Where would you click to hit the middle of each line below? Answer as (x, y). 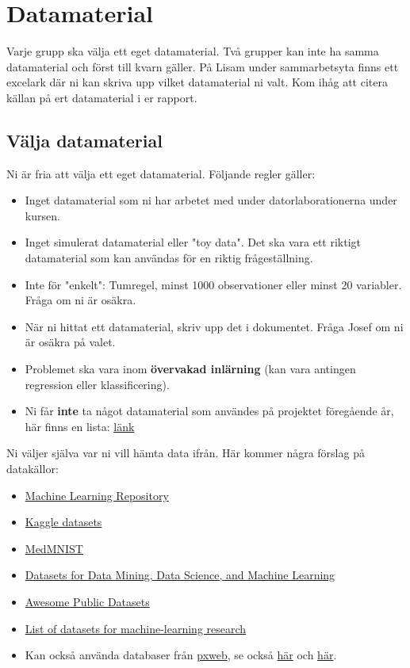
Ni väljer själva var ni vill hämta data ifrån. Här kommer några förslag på (186, 453)
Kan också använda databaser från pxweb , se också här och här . (181, 655)
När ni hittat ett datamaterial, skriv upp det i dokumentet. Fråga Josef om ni (214, 326)
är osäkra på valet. (70, 342)
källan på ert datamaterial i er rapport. (102, 97)
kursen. (42, 215)
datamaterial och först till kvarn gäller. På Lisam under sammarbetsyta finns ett (203, 66)
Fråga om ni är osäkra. (80, 300)
